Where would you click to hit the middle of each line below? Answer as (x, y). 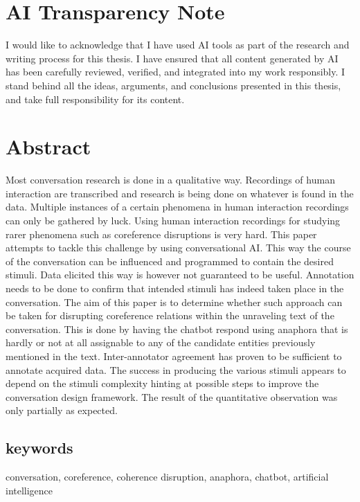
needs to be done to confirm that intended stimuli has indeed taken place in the (175, 288)
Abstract (48, 146)
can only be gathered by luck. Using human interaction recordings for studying (173, 220)
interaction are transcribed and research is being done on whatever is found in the (180, 193)
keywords (39, 448)
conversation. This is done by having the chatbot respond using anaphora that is (177, 329)
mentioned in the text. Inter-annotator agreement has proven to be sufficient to (174, 356)
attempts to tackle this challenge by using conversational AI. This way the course (178, 248)
